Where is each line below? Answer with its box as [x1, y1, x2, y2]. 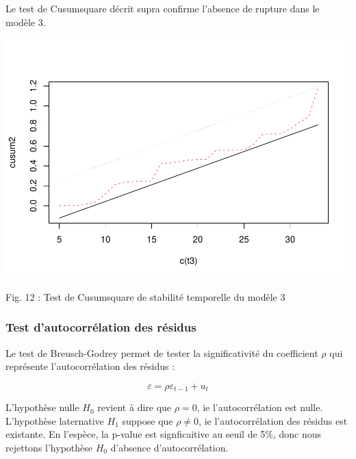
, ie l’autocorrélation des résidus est [199, 413, 348, 427]
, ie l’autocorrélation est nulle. [196, 400, 323, 414]
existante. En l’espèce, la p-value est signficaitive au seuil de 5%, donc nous [5, 427, 322, 441]
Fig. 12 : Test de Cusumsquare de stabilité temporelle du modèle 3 [5, 289, 285, 303]
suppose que [122, 413, 173, 427]
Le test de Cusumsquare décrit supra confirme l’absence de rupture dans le [5, 1, 320, 15]
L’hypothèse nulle [5, 400, 79, 414]
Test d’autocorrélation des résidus [5, 319, 196, 336]
